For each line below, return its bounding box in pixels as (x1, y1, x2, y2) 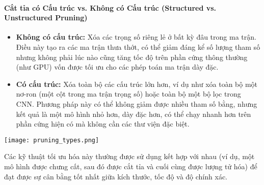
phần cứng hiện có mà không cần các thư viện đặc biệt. (16, 118, 190, 129)
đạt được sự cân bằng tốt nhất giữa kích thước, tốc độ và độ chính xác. (4, 171, 227, 181)
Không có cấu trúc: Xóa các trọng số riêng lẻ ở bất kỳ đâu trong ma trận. (16, 32, 256, 42)
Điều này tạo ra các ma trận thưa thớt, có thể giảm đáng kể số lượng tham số (16, 41, 260, 52)
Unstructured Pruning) (4, 12, 88, 23)
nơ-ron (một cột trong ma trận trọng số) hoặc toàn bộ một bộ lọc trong (16, 88, 241, 99)
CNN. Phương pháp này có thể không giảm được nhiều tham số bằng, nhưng (16, 98, 257, 109)
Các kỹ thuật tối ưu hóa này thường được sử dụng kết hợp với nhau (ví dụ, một (4, 151, 255, 162)
